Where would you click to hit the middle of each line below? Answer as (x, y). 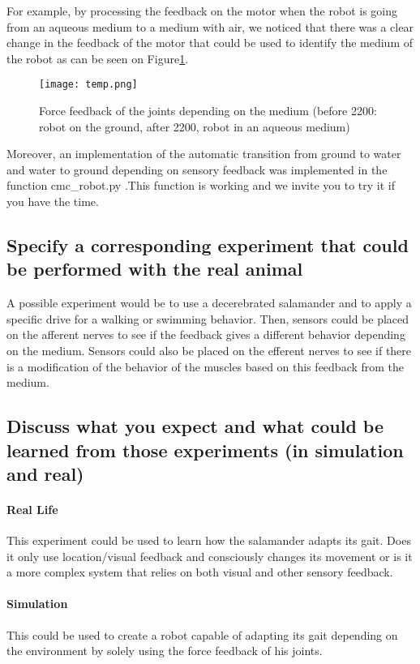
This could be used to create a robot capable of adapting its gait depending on (202, 634)
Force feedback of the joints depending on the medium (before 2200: (208, 111)
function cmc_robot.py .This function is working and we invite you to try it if (201, 185)
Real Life (32, 509)
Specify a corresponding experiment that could (208, 244)
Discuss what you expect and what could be (195, 426)
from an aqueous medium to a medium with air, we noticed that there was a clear (210, 26)
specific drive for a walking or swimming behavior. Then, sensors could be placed (208, 318)
